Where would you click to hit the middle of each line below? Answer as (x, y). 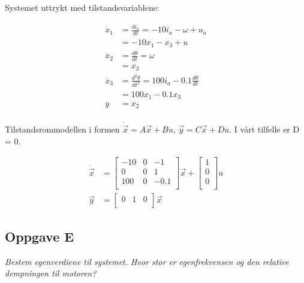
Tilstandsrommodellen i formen (62, 129)
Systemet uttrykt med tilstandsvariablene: (82, 7)
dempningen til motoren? (51, 273)
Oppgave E (40, 236)
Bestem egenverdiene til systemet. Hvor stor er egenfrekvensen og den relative (147, 261)
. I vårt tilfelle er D (264, 129)
